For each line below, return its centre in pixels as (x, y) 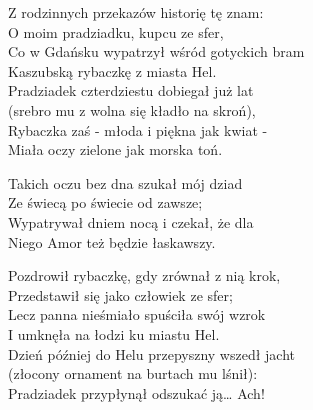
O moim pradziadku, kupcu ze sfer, (116, 31)
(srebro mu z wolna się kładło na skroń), (132, 109)
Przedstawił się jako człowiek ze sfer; (120, 294)
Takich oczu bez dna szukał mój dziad (125, 182)
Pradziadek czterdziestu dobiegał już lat (131, 90)
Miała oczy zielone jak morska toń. (115, 149)
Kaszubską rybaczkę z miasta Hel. (112, 70)
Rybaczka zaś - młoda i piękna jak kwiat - (138, 129)
